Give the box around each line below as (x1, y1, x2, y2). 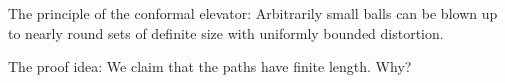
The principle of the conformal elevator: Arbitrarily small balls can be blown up (8, 3, 498, 23)
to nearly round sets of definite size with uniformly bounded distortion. (8, 22, 444, 43)
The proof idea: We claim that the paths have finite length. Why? (8, 56, 412, 77)
